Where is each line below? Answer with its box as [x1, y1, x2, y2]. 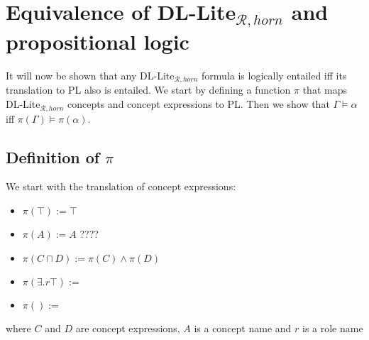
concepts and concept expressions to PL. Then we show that [67, 97, 330, 111]
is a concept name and [194, 320, 292, 335]
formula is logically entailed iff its [202, 68, 347, 83]
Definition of [6, 146, 100, 168]
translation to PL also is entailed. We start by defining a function [6, 82, 291, 97]
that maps [302, 82, 347, 97]
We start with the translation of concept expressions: [6, 179, 236, 194]
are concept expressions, [75, 320, 180, 335]
